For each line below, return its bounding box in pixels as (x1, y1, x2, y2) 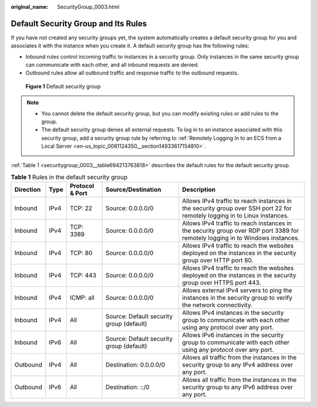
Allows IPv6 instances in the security (182, 331, 284, 340)
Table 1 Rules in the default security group (11, 173, 128, 181)
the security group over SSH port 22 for (182, 204, 292, 212)
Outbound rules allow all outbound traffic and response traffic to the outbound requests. (25, 69, 239, 76)
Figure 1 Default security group (25, 83, 101, 90)
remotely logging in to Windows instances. (182, 234, 300, 242)
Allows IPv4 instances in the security (182, 308, 284, 317)
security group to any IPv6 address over (182, 383, 294, 391)
